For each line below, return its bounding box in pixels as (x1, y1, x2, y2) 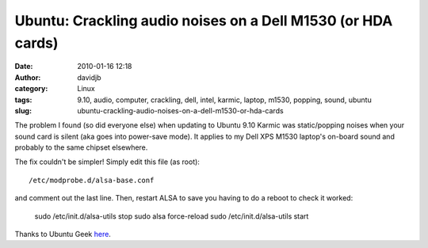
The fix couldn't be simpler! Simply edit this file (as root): (14, 157, 200, 166)
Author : (14, 72, 41, 82)
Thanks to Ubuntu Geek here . (14, 230, 111, 239)
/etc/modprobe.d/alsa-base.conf (29, 175, 155, 185)
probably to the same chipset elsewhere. (14, 143, 148, 152)
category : (14, 84, 48, 93)
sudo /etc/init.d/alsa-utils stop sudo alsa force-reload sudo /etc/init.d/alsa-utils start (34, 211, 309, 221)
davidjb (77, 72, 102, 82)
